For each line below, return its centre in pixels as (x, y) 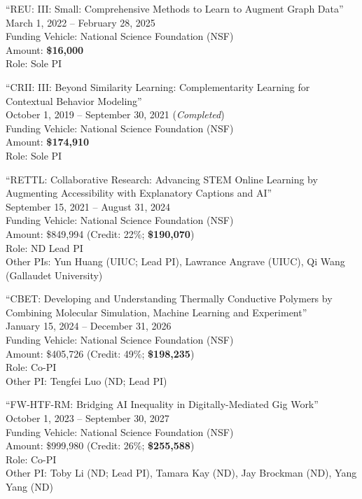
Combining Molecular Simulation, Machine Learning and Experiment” (156, 312)
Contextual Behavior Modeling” (74, 100)
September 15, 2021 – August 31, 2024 (88, 206)
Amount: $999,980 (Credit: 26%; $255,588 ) (100, 445)
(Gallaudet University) (54, 275)
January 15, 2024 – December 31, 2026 (89, 326)
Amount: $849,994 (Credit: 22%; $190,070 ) (100, 233)
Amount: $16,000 (45, 49)
